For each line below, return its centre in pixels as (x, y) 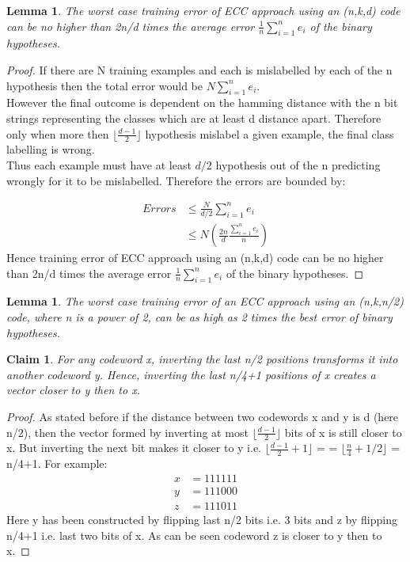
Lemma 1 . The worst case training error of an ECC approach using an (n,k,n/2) (205, 301)
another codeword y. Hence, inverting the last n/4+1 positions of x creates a (191, 374)
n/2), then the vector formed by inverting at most (127, 432)
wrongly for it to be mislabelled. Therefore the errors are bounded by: (176, 180)
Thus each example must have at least (99, 164)
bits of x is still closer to (343, 432)
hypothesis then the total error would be (105, 85)
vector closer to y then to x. (73, 390)
